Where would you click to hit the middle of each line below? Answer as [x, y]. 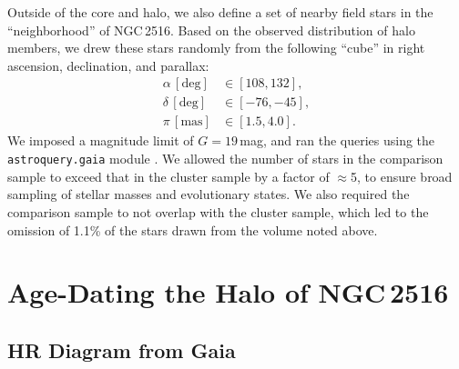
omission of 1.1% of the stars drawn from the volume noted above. [193, 229]
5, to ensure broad [402, 176]
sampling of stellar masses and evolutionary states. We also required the [209, 194]
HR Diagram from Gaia [122, 349]
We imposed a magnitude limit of [101, 140]
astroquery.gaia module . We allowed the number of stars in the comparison [225, 159]
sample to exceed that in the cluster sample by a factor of [168, 176]
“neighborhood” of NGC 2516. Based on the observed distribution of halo [211, 30]
